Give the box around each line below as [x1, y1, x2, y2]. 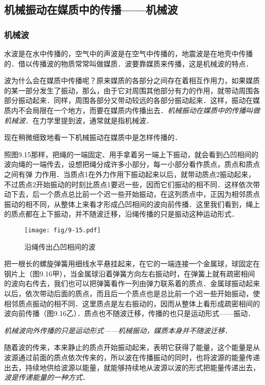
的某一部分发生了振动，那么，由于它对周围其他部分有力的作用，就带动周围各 [4, 85, 260, 95]
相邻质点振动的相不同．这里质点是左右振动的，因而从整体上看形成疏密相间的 [4, 298, 260, 308]
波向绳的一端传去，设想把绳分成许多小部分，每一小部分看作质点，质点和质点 [4, 159, 260, 169]
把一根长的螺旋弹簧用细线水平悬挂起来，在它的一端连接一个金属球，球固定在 [4, 258, 260, 269]
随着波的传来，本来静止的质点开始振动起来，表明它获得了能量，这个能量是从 [4, 342, 260, 353]
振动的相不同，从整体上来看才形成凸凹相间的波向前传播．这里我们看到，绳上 [4, 198, 260, 209]
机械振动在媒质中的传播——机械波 [4, 2, 178, 17]
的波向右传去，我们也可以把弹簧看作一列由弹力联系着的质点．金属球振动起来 [4, 278, 260, 289]
